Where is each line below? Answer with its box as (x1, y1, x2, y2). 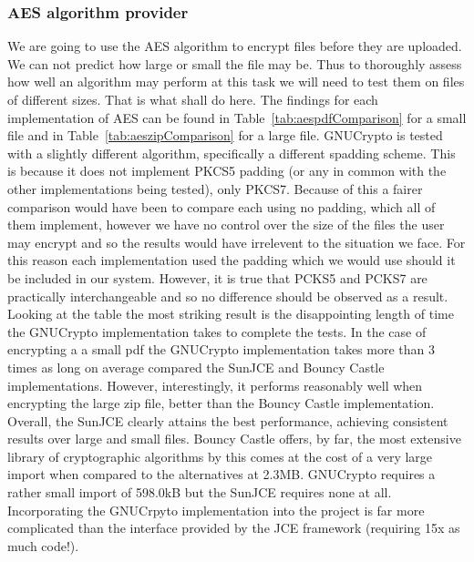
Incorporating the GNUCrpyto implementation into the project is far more (7, 500, 425, 519)
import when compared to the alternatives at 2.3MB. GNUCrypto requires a (7, 465, 436, 484)
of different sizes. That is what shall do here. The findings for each (7, 90, 378, 108)
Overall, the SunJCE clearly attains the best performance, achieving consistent (7, 411, 448, 430)
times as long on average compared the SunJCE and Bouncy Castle (7, 357, 385, 376)
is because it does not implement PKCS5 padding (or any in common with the (7, 161, 447, 180)
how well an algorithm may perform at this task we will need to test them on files (7, 72, 465, 91)
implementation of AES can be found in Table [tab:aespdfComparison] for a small (7, 107, 467, 127)
